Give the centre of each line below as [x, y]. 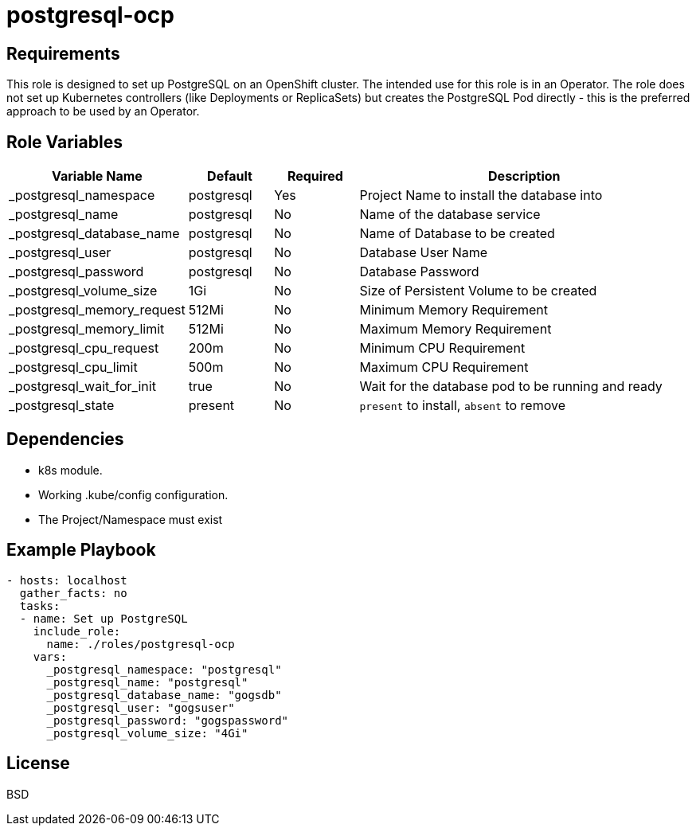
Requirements [63, 53]
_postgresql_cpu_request [84, 348]
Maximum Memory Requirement [456, 329]
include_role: [77, 631]
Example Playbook [81, 550]
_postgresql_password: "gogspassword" [168, 720]
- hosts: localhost [67, 580]
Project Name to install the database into [481, 195]
